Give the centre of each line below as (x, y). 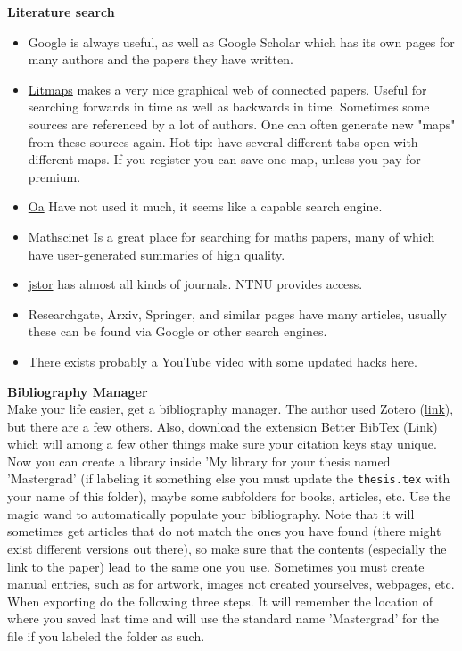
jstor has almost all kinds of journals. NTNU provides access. (195, 284)
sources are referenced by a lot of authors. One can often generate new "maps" (242, 124)
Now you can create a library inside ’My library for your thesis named (199, 461)
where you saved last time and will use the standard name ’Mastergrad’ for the (223, 618)
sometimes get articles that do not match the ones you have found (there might (224, 531)
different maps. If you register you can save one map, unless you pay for (224, 159)
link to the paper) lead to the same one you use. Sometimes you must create (216, 566)
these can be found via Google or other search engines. (177, 331)
